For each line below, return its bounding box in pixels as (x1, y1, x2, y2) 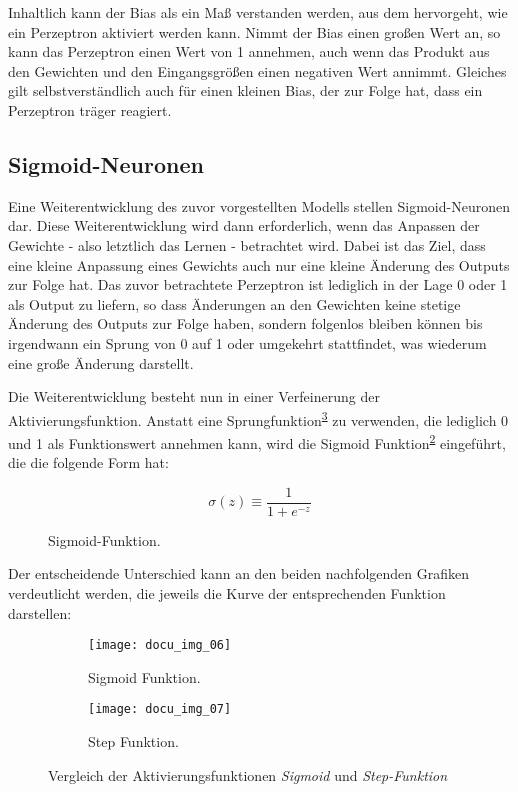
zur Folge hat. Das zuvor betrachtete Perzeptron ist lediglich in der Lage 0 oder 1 (8, 274, 508, 295)
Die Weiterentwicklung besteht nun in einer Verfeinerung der (8, 386, 380, 407)
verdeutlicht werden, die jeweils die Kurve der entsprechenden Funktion (8, 583, 446, 604)
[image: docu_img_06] (88, 638, 232, 653)
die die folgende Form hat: (8, 452, 169, 473)
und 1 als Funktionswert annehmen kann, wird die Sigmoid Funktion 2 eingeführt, (8, 429, 506, 453)
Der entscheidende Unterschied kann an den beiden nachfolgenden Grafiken (8, 563, 470, 584)
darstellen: (8, 602, 72, 623)
